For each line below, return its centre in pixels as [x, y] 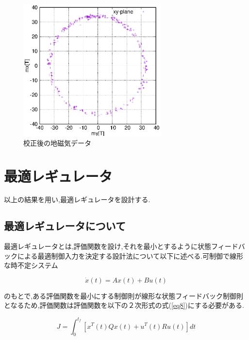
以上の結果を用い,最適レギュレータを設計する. [77, 199]
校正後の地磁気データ [57, 142]
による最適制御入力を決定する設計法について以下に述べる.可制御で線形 [130, 255]
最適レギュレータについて [65, 226]
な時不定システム [31, 265]
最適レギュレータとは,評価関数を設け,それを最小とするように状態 [108, 246]
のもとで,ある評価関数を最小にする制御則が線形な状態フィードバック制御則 [124, 295]
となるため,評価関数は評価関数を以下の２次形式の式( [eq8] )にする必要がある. [124, 305]
